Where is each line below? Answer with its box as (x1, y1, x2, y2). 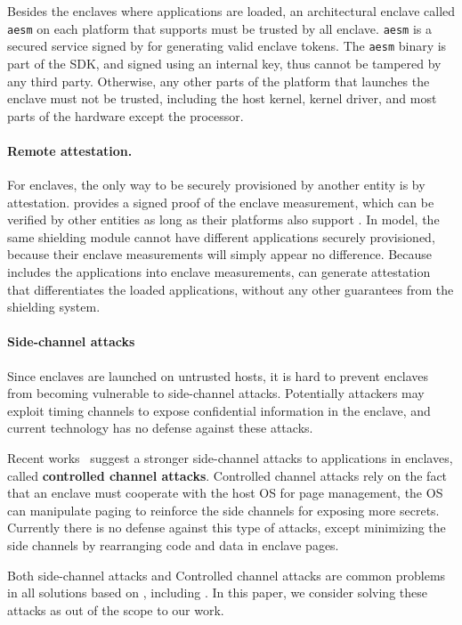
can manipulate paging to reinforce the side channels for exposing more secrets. (7, 500, 440, 519)
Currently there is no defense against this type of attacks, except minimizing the (7, 518, 446, 537)
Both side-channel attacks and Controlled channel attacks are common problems (7, 565, 446, 584)
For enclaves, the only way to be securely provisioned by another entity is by (7, 175, 426, 194)
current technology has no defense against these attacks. (7, 418, 313, 437)
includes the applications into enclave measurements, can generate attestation (7, 263, 431, 281)
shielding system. (7, 297, 101, 316)
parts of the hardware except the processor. (7, 106, 244, 125)
